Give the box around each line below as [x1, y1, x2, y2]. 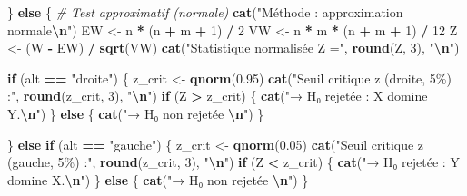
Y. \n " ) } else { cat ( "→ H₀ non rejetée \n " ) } [7, 103, 264, 122]
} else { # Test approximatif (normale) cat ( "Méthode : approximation [7, 3, 403, 21]
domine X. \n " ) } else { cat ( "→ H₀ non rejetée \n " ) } [7, 170, 309, 189]
